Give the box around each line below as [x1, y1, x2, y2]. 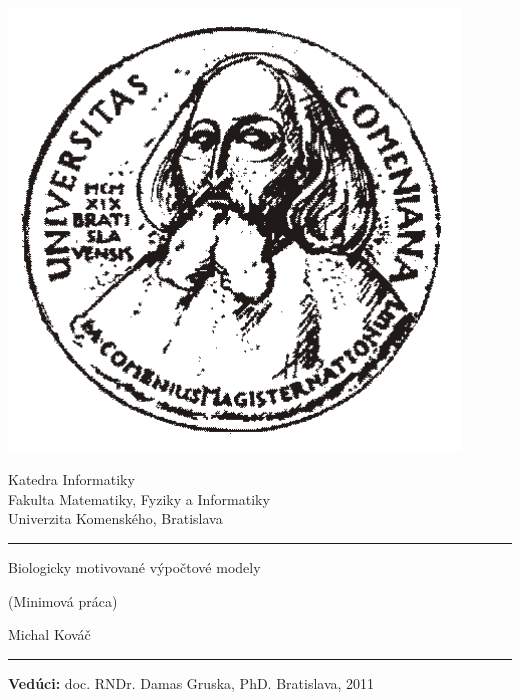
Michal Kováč [8, 624, 91, 645]
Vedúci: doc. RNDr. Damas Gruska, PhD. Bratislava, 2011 [8, 672, 375, 693]
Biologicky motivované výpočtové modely [8, 556, 261, 577]
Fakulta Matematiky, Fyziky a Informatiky [8, 488, 270, 509]
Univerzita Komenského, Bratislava [8, 508, 223, 529]
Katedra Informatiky [8, 469, 135, 490]
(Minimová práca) [8, 590, 118, 611]
